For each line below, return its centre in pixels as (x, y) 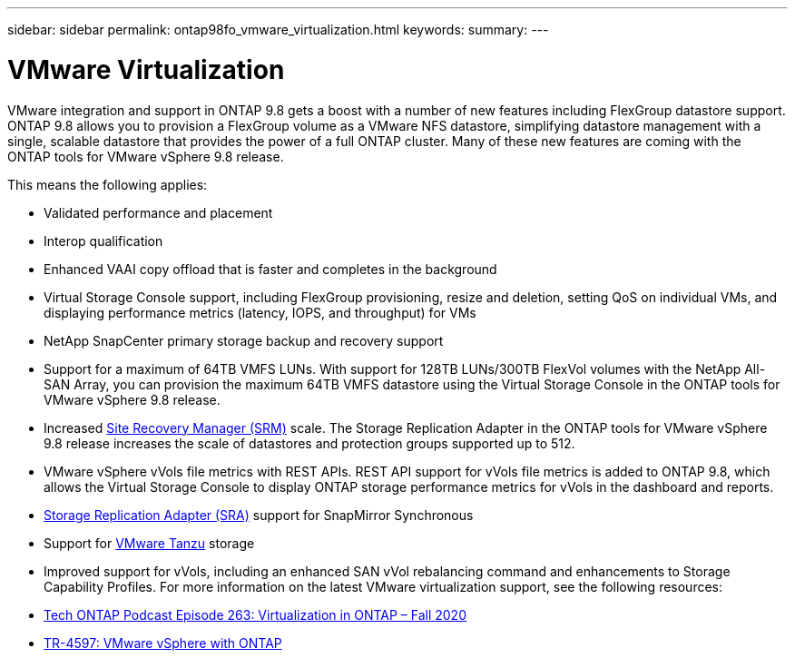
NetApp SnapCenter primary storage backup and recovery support (244, 340)
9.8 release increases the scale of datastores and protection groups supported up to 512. (309, 443)
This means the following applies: (108, 184)
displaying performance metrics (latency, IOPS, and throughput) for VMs (260, 312)
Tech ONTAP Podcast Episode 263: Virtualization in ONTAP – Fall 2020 (255, 614)
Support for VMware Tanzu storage (149, 543)
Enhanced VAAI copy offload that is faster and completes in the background (270, 269)
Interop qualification (103, 241)
